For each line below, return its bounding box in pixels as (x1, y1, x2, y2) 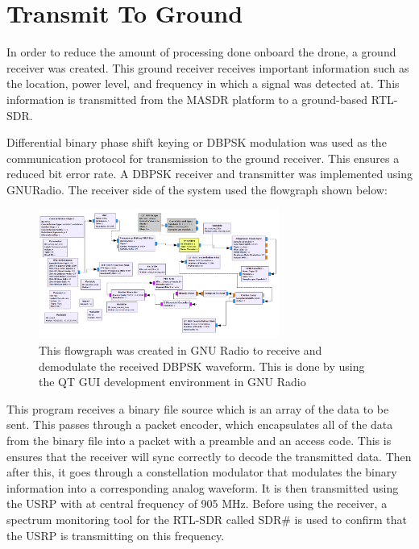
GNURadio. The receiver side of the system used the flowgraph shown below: (6, 181, 388, 198)
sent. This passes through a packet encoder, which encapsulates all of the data (6, 416, 393, 433)
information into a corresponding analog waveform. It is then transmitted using (6, 479, 399, 496)
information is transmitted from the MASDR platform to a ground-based (6, 90, 368, 107)
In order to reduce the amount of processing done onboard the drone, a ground (6, 44, 396, 60)
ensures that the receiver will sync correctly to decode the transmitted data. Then (6, 447, 412, 464)
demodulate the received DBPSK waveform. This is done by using (39, 357, 365, 374)
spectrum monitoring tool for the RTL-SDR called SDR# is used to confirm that (6, 511, 407, 528)
